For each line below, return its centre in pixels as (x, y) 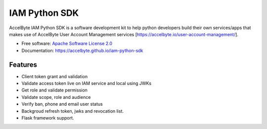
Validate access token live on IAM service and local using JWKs (87, 84)
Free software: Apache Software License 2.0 (67, 43)
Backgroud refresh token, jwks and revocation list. (72, 111)
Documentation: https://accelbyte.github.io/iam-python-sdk (82, 50)
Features (23, 64)
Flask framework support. (48, 118)
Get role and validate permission (54, 90)
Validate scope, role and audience (56, 97)
